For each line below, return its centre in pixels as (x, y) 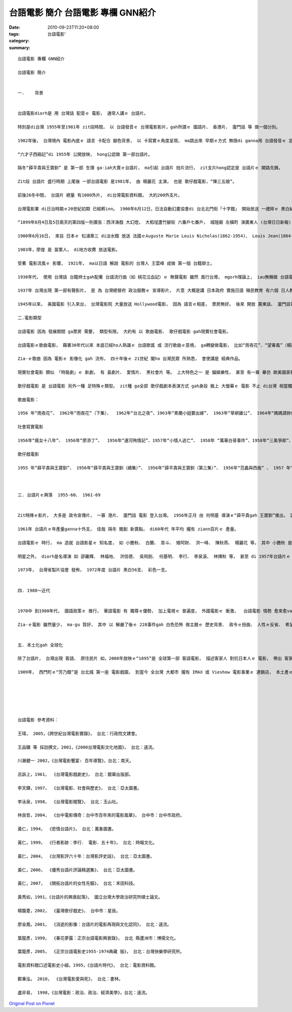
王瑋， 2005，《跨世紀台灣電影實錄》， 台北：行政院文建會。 (79, 733)
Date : (15, 27)
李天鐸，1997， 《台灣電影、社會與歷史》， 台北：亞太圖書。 (80, 788)
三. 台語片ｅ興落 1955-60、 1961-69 (59, 495)
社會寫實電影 (30, 427)
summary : (20, 47)
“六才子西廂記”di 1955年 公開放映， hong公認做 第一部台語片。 (85, 154)
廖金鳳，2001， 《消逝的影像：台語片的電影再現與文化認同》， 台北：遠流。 (95, 924)
